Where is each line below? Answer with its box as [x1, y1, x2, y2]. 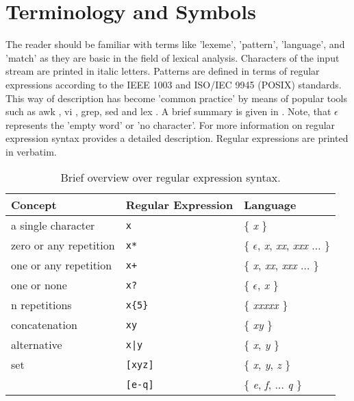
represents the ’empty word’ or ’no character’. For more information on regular [5, 117, 336, 132]
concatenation [11, 317, 77, 333]
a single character [11, 217, 95, 234]
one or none [11, 277, 67, 293]
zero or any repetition [11, 237, 115, 254]
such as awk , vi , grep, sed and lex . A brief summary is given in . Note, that [5, 104, 331, 119]
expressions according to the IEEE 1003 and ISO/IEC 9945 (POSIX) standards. [5, 77, 342, 91]
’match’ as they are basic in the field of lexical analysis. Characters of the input [5, 50, 340, 64]
